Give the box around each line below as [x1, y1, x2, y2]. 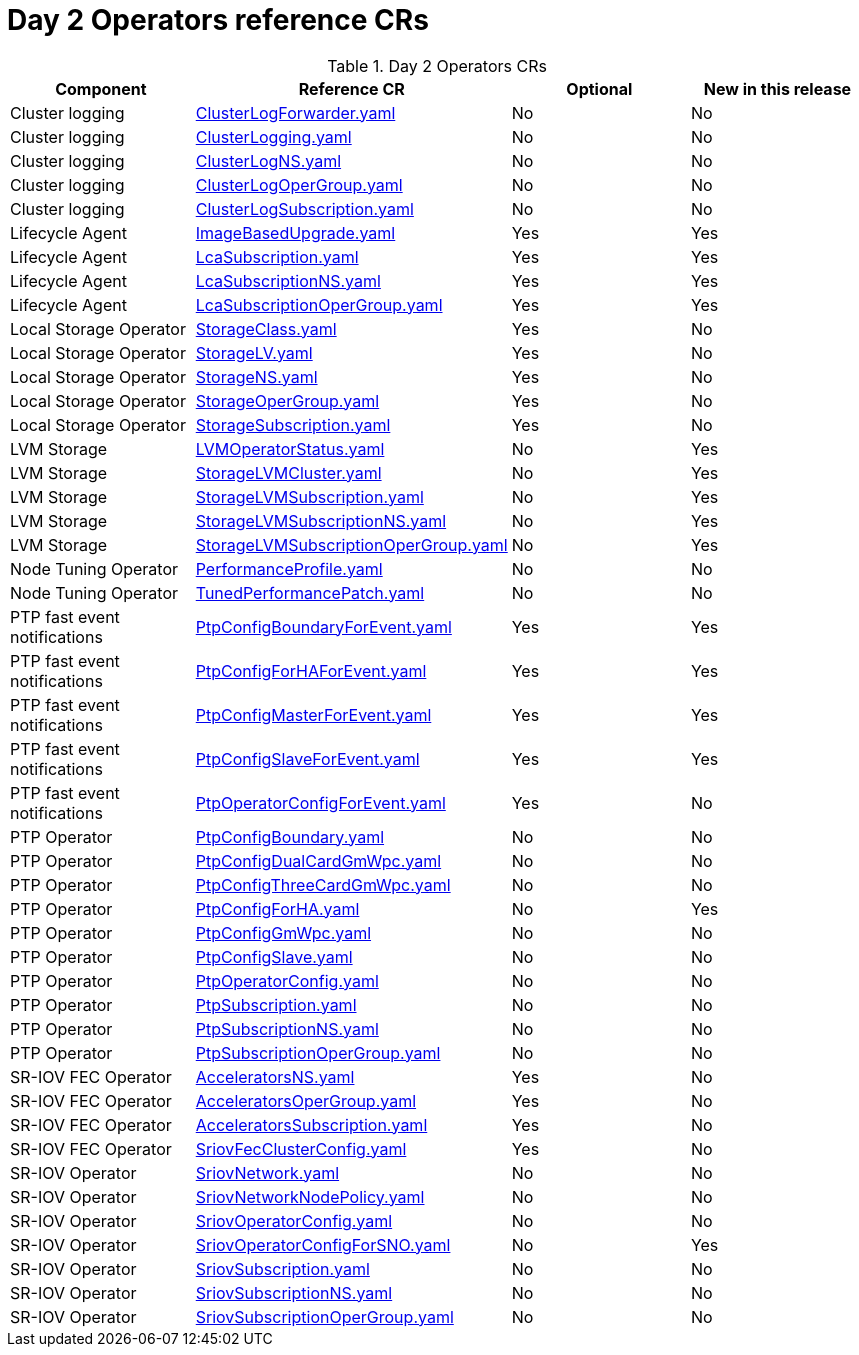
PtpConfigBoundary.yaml [195, 826, 385, 847]
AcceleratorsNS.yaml [195, 1066, 355, 1087]
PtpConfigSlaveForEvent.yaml [195, 748, 420, 769]
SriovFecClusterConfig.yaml [195, 1138, 407, 1159]
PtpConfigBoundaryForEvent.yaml [195, 616, 452, 637]
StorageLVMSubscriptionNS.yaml [195, 510, 447, 531]
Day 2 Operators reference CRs [7, 3, 429, 37]
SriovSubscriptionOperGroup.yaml [195, 1306, 454, 1327]
